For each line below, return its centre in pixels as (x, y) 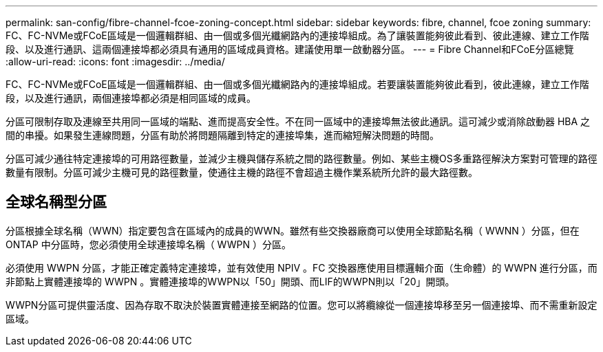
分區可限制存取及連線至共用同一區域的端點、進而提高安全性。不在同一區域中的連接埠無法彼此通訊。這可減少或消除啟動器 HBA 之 (298, 121)
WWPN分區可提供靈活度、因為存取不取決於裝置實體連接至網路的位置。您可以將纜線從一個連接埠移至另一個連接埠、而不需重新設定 (301, 305)
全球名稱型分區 (56, 202)
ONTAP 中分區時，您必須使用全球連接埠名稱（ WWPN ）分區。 (148, 244)
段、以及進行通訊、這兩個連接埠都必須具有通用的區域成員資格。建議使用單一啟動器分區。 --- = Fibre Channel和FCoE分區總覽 (290, 49)
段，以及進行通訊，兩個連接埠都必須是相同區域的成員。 (131, 98)
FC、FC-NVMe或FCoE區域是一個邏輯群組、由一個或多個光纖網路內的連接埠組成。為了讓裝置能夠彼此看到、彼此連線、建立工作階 (297, 35)
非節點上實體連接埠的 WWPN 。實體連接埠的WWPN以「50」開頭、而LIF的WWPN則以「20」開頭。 (230, 281)
